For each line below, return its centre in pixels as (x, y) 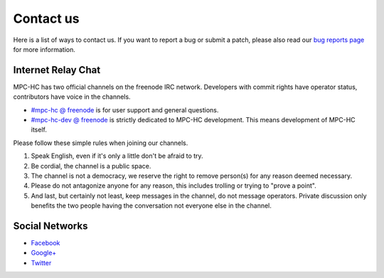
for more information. (44, 49)
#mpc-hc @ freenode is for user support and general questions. (125, 109)
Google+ (44, 253)
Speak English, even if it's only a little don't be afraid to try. (117, 156)
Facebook (46, 243)
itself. (39, 130)
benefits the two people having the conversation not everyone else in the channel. (151, 205)
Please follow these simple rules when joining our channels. (101, 143)
